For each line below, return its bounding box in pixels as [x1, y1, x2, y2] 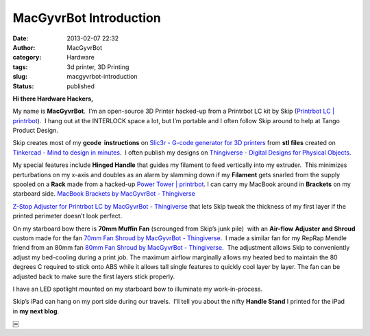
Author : [12, 43, 36, 51]
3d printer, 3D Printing [66, 62, 129, 71]
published [66, 82, 95, 90]
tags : [12, 62, 28, 71]
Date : [12, 34, 29, 42]
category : [12, 53, 42, 62]
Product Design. [12, 127, 58, 135]
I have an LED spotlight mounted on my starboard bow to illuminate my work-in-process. [12, 285, 263, 293]
